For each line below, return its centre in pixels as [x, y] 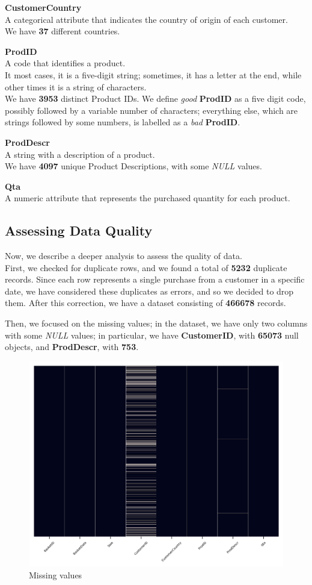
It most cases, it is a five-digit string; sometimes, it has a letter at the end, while [153, 74]
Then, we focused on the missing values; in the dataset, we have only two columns [156, 323]
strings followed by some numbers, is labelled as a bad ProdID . [123, 122]
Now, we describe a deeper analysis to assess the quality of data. [124, 256]
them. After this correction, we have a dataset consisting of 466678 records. [145, 303]
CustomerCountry [43, 7]
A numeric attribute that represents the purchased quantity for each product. [148, 198]
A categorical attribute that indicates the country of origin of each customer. [146, 19]
